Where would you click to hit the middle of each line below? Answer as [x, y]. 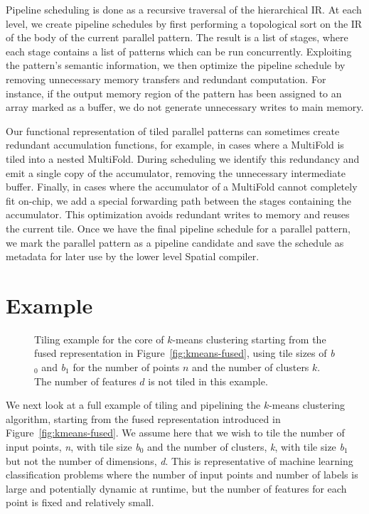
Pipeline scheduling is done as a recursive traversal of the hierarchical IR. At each [184, 9]
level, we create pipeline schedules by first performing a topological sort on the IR [184, 23]
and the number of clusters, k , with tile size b [246, 446]
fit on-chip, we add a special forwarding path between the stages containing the [179, 200]
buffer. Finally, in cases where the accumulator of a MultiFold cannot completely [182, 187]
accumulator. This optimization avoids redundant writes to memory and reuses [178, 214]
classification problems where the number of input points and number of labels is [182, 475]
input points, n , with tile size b [73, 446]
